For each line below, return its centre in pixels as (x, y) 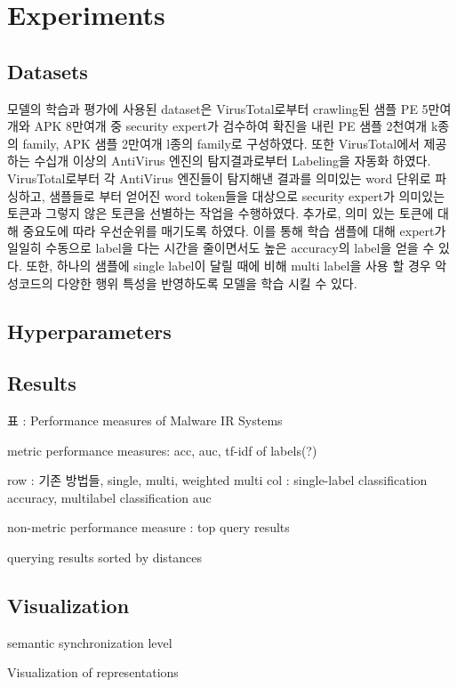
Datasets (48, 71)
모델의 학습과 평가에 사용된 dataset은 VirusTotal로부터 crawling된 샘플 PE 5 (218, 108)
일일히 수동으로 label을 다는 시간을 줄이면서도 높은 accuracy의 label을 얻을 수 (221, 248)
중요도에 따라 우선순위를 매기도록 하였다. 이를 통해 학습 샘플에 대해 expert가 (234, 230)
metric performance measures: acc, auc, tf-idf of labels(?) (162, 450)
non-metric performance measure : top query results (148, 527)
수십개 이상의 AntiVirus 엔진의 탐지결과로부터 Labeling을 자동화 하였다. (233, 161)
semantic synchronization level (90, 642)
